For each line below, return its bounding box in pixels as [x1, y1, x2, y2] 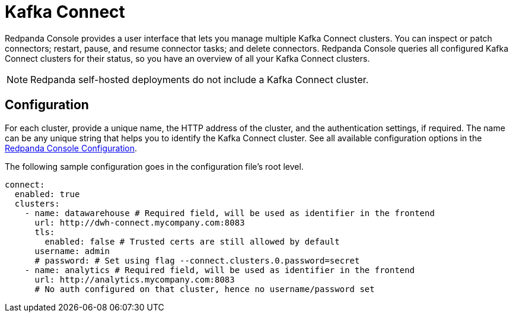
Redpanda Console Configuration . [5, 142, 138, 153]
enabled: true [14, 189, 80, 199]
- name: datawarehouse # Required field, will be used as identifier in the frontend [24, 208, 435, 218]
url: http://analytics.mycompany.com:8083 [34, 274, 235, 284]
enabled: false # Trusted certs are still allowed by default [44, 236, 340, 246]
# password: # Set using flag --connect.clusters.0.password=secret [34, 255, 360, 265]
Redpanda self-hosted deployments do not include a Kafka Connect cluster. [30, 73, 369, 85]
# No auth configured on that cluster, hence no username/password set [34, 284, 375, 294]
